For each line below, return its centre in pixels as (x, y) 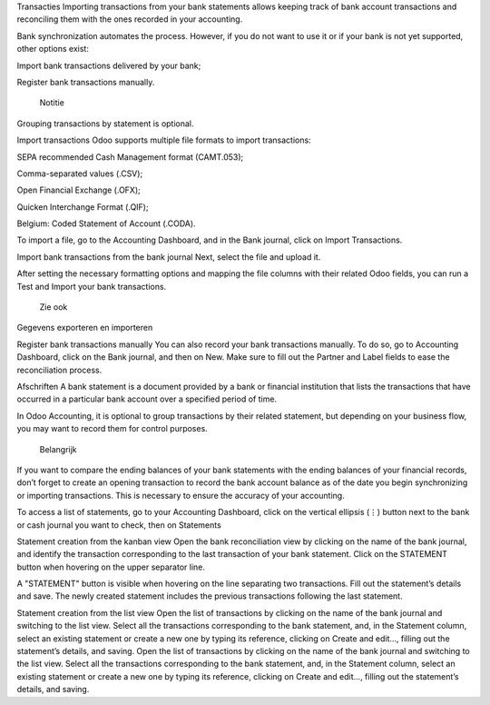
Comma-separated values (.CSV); (80, 174)
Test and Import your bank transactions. (92, 286)
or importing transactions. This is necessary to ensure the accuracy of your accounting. (181, 495)
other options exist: (53, 49)
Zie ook (54, 307)
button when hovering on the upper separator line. (111, 567)
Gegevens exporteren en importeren (85, 328)
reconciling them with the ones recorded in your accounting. (130, 19)
